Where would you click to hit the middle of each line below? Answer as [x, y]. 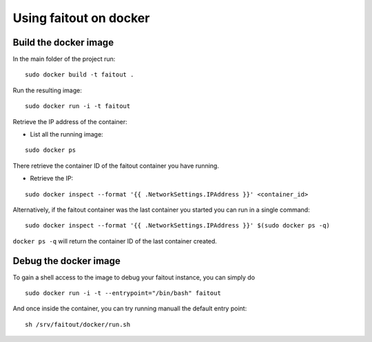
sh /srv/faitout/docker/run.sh [78, 324]
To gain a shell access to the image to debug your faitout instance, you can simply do [134, 277]
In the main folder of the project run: [64, 59]
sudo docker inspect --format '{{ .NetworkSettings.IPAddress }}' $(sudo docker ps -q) [178, 225]
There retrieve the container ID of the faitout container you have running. [116, 165]
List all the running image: [66, 134]
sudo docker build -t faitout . [80, 75]
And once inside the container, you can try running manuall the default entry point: [130, 309]
